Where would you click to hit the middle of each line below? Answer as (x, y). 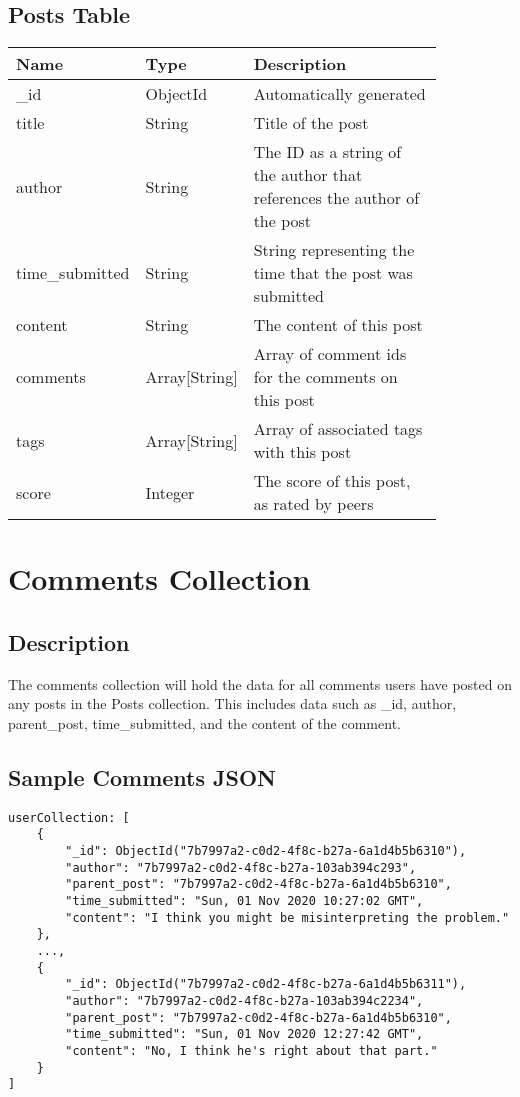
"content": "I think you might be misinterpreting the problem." (287, 917)
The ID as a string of (327, 152)
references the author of (336, 198)
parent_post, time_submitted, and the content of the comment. (204, 722)
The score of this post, (332, 481)
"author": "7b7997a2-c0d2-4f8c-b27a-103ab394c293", (241, 867)
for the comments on (325, 377)
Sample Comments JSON (142, 776)
